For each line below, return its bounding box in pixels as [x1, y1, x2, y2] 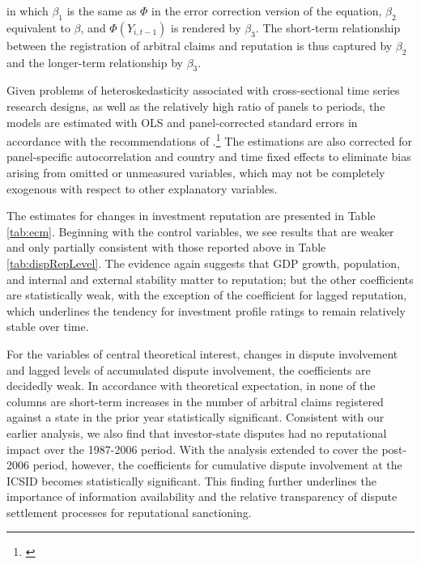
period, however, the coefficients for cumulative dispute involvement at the [32, 456, 402, 473]
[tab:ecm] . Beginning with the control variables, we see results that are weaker [6, 223, 394, 240]
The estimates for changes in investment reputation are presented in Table [6, 207, 376, 224]
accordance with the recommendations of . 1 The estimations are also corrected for [6, 130, 413, 149]
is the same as [66, 2, 137, 19]
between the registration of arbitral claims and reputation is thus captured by [6, 36, 393, 53]
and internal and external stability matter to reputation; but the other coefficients [6, 270, 414, 287]
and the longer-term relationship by [6, 53, 183, 70]
